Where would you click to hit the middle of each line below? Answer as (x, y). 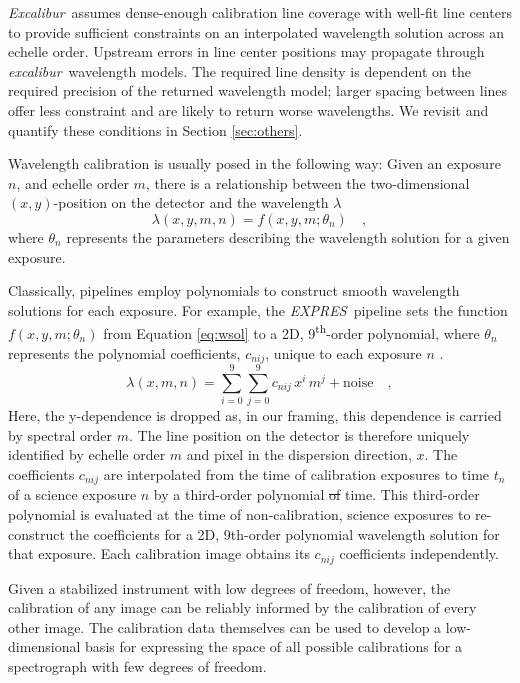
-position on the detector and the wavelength (191, 202)
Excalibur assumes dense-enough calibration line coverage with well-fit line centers (260, 12)
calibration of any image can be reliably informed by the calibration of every (242, 607)
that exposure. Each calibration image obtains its (159, 553)
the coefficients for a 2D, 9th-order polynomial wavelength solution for (284, 533)
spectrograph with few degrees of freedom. (137, 665)
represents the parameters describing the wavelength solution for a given (288, 236)
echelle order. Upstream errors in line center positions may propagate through (246, 51)
